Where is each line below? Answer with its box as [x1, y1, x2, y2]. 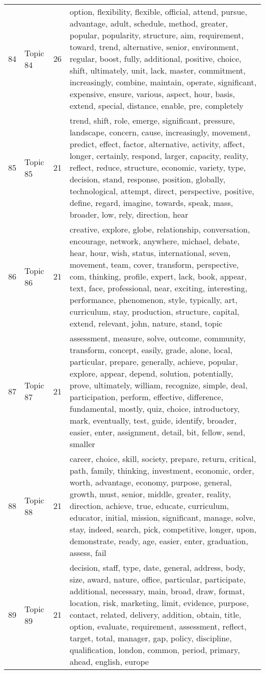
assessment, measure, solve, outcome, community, [69, 332, 246, 344]
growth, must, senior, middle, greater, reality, [69, 488, 231, 500]
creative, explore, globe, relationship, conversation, [69, 223, 250, 235]
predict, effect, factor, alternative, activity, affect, [69, 138, 245, 150]
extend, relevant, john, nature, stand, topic [69, 317, 223, 329]
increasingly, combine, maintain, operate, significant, [69, 76, 257, 88]
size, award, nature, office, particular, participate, [69, 573, 246, 585]
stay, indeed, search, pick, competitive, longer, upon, [69, 523, 257, 535]
